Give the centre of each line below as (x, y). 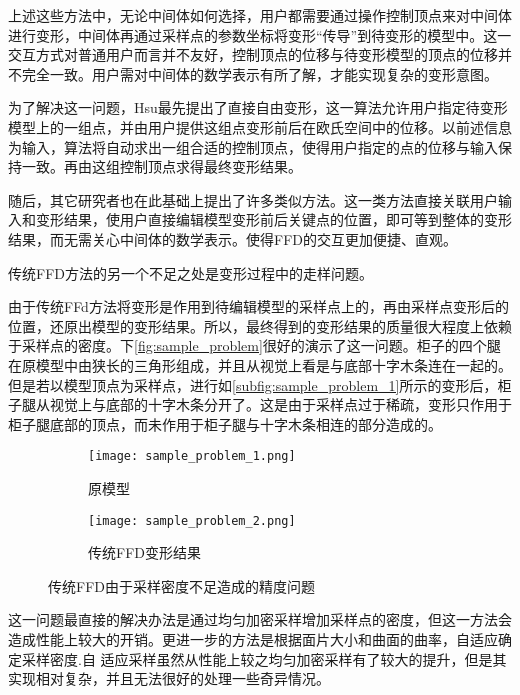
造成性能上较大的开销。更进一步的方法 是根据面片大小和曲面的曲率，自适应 (253, 638)
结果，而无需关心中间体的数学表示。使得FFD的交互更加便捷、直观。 (232, 238)
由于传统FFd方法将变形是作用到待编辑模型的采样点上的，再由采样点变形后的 (258, 306)
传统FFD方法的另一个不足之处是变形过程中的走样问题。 (190, 272)
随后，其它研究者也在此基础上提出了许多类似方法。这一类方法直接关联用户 (253, 199)
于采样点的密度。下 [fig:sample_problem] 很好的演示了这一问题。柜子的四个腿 (254, 345)
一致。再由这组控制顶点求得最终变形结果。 (161, 166)
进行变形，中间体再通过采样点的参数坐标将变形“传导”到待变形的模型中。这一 (260, 34)
